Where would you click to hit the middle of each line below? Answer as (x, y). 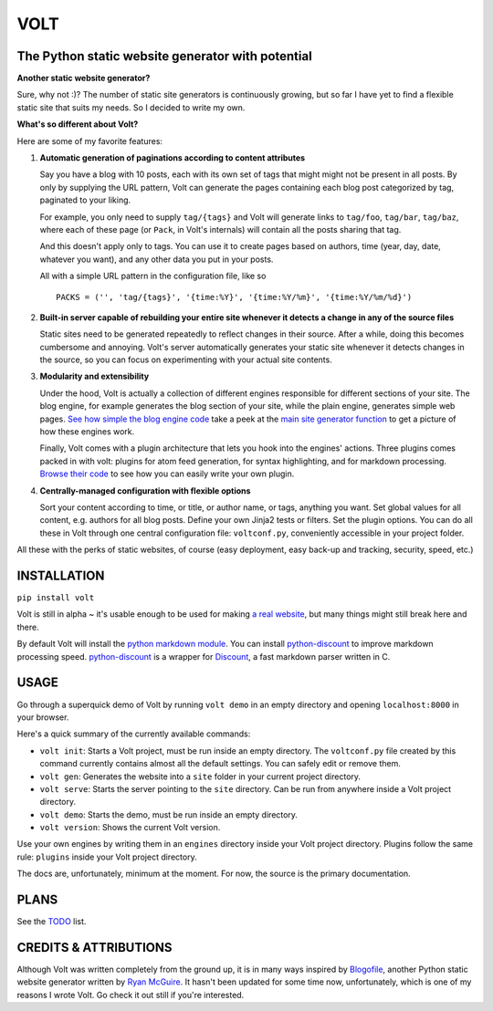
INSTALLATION (61, 575)
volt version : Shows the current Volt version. (130, 828)
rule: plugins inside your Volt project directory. (107, 857)
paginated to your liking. (85, 200)
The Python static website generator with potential (164, 56)
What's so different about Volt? (78, 124)
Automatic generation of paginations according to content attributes (173, 158)
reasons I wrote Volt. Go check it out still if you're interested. (131, 995)
